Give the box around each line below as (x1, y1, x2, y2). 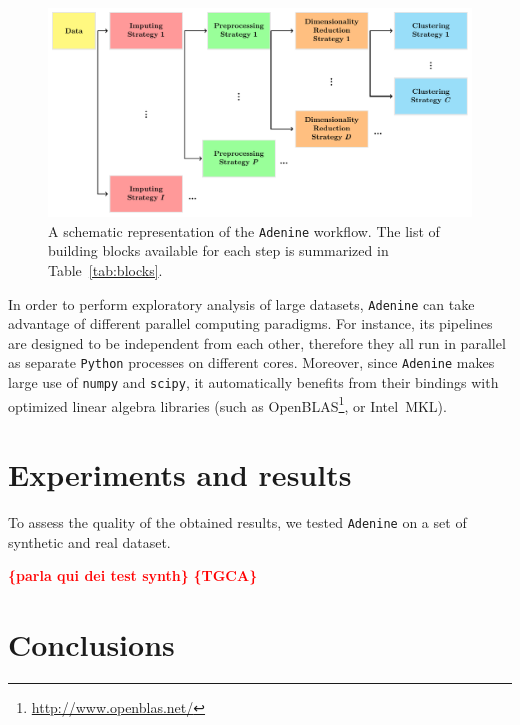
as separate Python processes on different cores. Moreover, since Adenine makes (8, 352, 495, 373)
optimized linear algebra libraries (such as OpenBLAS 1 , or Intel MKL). (8, 392, 447, 416)
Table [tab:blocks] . (48, 259, 163, 280)
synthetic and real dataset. (8, 531, 171, 552)
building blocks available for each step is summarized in (48, 240, 389, 261)
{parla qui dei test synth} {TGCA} (8, 565, 258, 586)
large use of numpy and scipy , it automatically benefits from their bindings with (8, 372, 499, 393)
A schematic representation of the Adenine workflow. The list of (48, 220, 440, 241)
